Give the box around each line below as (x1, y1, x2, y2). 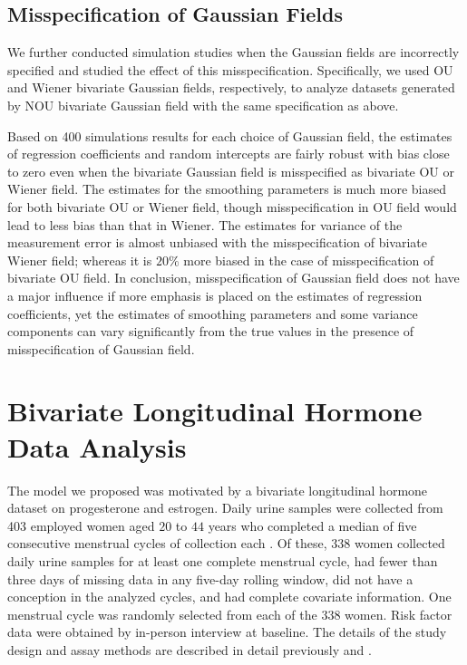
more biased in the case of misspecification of (183, 250, 434, 269)
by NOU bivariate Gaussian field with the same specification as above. (7, 95, 399, 114)
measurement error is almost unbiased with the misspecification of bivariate (7, 233, 428, 252)
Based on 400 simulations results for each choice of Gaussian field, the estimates (7, 126, 452, 145)
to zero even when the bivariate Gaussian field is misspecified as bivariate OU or (7, 161, 455, 180)
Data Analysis (7, 428, 187, 465)
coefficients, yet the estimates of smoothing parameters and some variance (7, 304, 418, 323)
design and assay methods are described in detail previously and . (7, 640, 372, 659)
